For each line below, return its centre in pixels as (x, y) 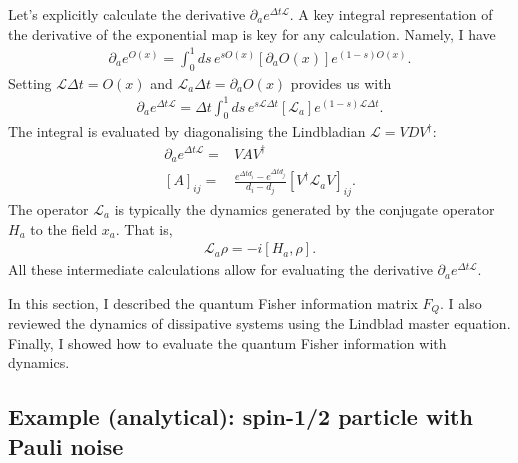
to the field (64, 228)
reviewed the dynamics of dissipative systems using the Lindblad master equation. (259, 323)
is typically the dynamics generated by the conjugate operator (304, 209)
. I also (461, 302)
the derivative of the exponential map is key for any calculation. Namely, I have (252, 33)
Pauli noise (66, 445)
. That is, (144, 228)
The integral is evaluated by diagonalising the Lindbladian (187, 131)
